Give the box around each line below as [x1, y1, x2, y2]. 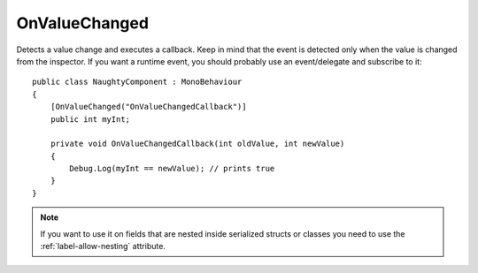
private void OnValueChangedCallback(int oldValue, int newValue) [50, 139, 345, 149]
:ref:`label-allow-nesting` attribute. [40, 241, 166, 252]
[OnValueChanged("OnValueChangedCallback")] [50, 102, 247, 112]
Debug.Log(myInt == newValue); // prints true [69, 163, 275, 174]
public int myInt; [50, 114, 131, 124]
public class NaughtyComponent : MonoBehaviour [32, 77, 243, 87]
